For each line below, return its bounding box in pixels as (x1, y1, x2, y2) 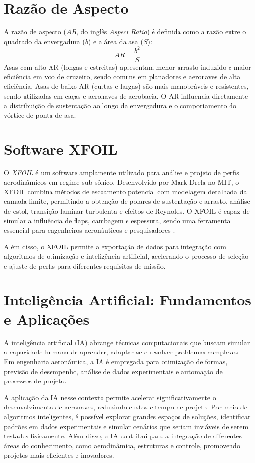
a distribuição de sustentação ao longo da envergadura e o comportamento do (4, 100, 237, 110)
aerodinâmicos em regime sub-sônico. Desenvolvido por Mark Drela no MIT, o (4, 177, 239, 187)
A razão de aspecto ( (4, 27, 66, 37)
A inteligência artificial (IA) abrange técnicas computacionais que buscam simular (4, 337, 250, 347)
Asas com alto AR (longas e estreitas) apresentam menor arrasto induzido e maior (4, 61, 251, 72)
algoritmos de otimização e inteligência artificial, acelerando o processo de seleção (4, 251, 249, 261)
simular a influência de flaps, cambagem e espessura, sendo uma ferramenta (4, 215, 230, 225)
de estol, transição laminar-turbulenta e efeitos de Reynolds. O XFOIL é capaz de (4, 205, 250, 216)
